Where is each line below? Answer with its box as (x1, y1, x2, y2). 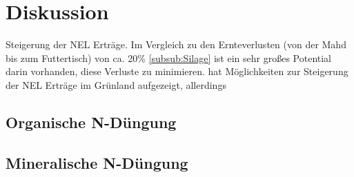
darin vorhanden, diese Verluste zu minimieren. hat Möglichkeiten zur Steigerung (6, 64, 348, 79)
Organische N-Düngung (6, 111, 177, 132)
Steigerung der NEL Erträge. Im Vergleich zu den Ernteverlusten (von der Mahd (6, 37, 346, 52)
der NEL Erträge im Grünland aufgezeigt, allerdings (6, 77, 226, 92)
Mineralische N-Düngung (6, 152, 188, 173)
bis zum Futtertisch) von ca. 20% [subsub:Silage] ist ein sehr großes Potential (6, 50, 332, 65)
